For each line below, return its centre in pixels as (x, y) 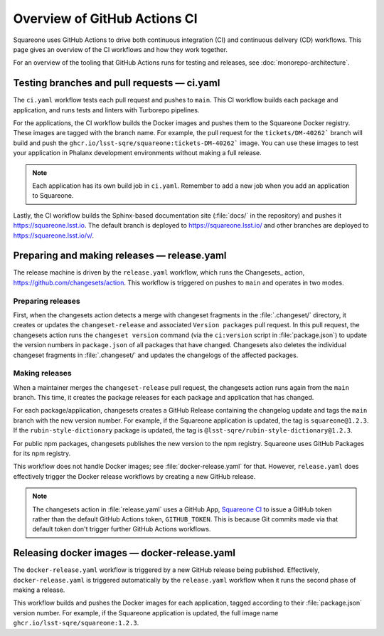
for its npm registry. (42, 454)
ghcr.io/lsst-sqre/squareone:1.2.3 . (76, 623)
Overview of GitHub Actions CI (106, 18)
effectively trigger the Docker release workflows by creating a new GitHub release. (134, 476)
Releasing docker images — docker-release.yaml (124, 553)
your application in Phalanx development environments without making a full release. (138, 153)
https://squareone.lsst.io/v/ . (53, 235)
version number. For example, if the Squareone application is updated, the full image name (146, 613)
